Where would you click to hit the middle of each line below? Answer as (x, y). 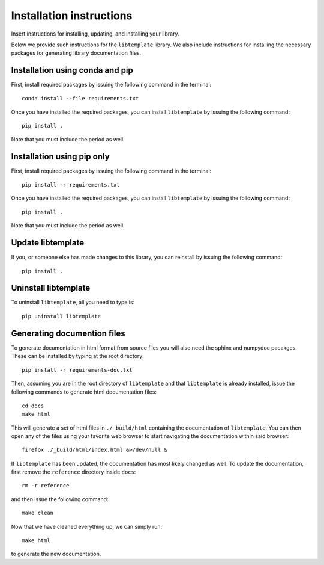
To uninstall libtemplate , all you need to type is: (73, 302)
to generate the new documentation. (56, 554)
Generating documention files (68, 333)
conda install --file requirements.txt (80, 98)
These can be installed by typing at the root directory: (77, 356)
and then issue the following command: (60, 499)
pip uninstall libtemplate (61, 316)
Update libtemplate (47, 243)
